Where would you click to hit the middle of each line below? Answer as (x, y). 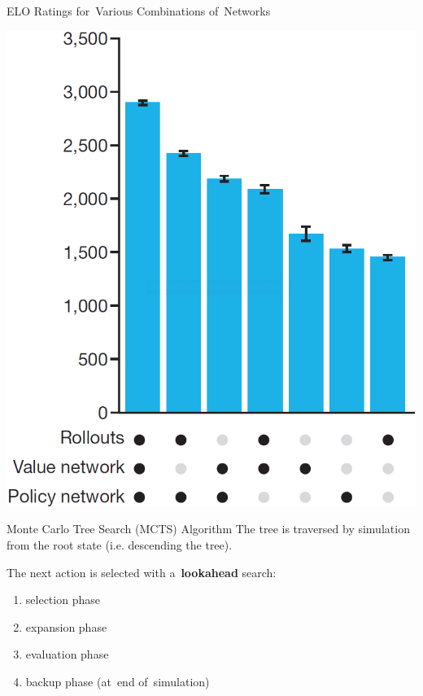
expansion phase (66, 626)
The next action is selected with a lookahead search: (142, 572)
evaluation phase (67, 654)
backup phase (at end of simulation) (118, 681)
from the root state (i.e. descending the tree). (120, 544)
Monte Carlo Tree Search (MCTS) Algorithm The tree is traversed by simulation (208, 529)
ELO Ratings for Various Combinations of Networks (139, 11)
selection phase (63, 600)
